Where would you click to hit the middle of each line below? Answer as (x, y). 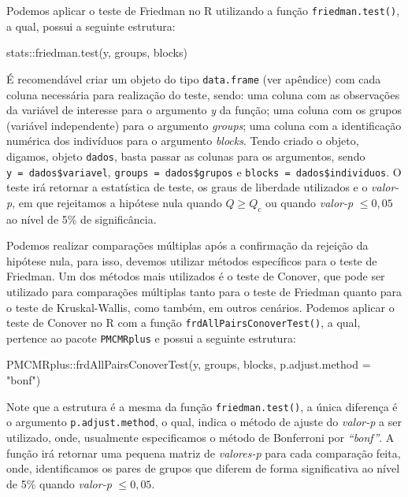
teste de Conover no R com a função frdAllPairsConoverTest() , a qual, (184, 323)
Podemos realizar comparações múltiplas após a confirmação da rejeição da (187, 245)
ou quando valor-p (309, 202)
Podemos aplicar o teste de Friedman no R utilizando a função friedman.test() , (203, 10)
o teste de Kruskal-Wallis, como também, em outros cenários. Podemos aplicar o (200, 307)
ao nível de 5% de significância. (82, 219)
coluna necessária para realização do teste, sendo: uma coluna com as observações (203, 94)
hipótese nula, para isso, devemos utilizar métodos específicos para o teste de (192, 260)
